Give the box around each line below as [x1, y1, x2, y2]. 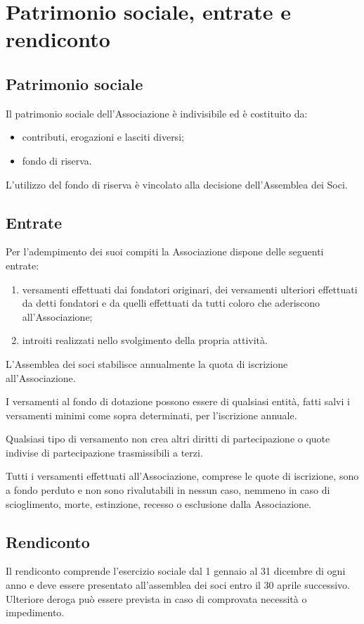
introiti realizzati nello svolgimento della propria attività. [22, 333, 268, 348]
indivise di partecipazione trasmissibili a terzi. [6, 445, 203, 459]
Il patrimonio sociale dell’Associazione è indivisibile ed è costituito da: [6, 106, 308, 120]
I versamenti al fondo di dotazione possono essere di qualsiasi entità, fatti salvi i [6, 394, 350, 409]
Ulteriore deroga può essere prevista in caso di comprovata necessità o [6, 591, 307, 606]
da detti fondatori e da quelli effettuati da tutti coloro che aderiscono [22, 295, 320, 310]
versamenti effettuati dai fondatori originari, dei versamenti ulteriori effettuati [22, 281, 358, 296]
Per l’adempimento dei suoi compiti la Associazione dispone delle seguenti [6, 244, 324, 259]
